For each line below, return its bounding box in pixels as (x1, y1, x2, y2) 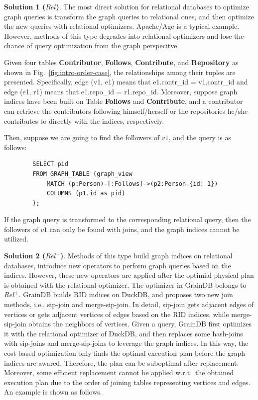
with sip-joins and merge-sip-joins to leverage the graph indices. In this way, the (4, 338, 249, 348)
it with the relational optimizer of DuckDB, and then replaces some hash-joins (4, 328, 243, 338)
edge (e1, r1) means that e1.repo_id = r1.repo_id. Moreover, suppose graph (4, 86, 238, 96)
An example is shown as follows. (4, 387, 102, 397)
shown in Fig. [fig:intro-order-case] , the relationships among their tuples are (4, 67, 236, 77)
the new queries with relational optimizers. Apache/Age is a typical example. (4, 21, 240, 31)
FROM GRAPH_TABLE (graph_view (32, 170, 132, 177)
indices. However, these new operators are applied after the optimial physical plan (4, 270, 254, 280)
